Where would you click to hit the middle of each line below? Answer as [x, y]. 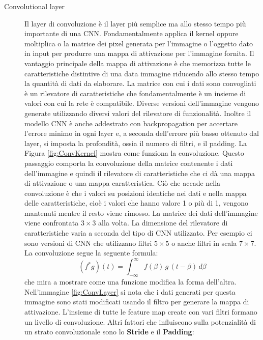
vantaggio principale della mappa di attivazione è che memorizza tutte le [138, 63]
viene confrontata [52, 223]
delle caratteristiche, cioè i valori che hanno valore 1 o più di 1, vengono [137, 203]
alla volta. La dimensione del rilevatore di [163, 223]
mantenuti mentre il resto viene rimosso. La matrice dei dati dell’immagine [141, 212]
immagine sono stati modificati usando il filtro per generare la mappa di [137, 302]
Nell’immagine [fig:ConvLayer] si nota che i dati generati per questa [130, 291]
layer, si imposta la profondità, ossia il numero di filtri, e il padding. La [136, 143]
